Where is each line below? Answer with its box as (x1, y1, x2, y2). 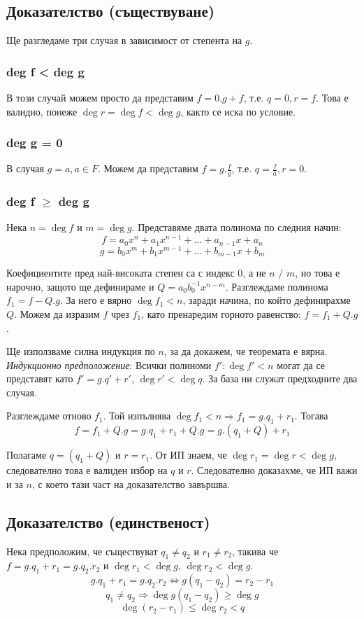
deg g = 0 (6, 134, 63, 151)
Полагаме (6, 447, 47, 462)
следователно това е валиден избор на (6, 463, 168, 478)
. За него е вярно (59, 293, 132, 307)
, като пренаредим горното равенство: (141, 306, 301, 321)
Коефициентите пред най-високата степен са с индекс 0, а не (6, 265, 266, 280)
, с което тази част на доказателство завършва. (31, 476, 230, 491)
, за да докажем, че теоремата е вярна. (163, 344, 328, 359)
